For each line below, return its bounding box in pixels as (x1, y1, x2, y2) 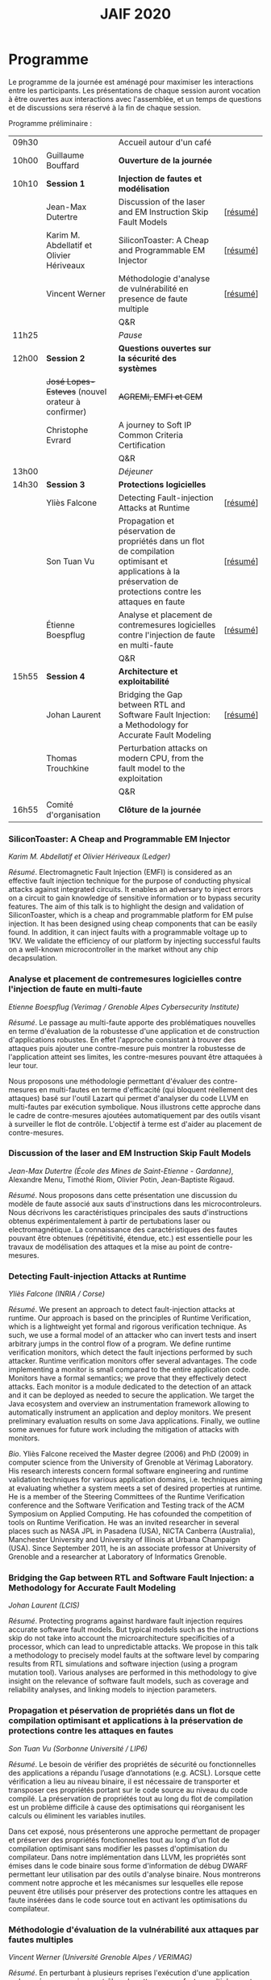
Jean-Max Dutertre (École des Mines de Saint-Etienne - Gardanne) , (8, 1166, 234, 1175)
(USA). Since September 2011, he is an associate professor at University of (8, 1544, 256, 1553)
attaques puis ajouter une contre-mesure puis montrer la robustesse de (8, 1043, 246, 1053)
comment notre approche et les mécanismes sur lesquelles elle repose (8, 1877, 244, 1887)
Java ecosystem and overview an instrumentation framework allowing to (8, 1399, 250, 1409)
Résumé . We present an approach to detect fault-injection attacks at (8, 1305, 236, 1314)
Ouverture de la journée (118, 154, 212, 166)
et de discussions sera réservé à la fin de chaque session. (8, 103, 202, 112)
